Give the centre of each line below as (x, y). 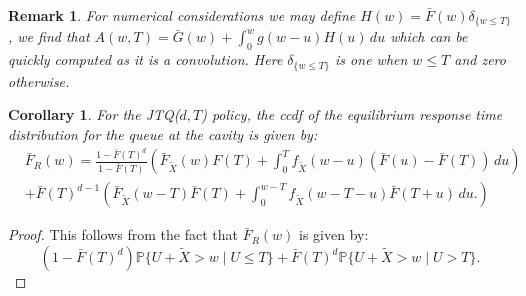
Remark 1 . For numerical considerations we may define (182, 15)
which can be (429, 36)
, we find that (49, 36)
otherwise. (39, 80)
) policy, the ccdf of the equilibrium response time (352, 114)
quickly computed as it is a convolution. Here (145, 59)
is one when (371, 59)
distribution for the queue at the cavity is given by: (163, 133)
